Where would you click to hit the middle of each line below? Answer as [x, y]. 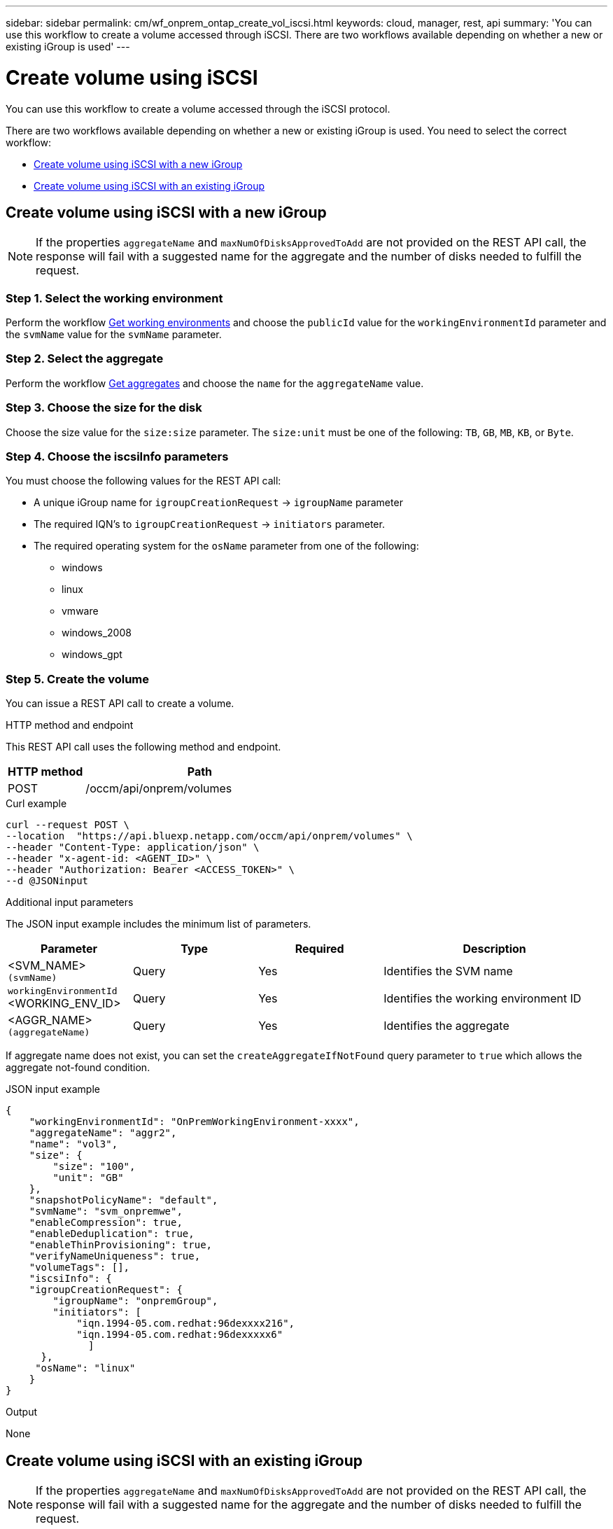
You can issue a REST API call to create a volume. [120, 704]
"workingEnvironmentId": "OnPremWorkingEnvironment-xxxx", [194, 1122]
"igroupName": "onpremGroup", [135, 1301]
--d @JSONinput [47, 881]
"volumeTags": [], [79, 1268]
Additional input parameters [70, 902]
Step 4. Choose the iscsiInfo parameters [117, 456]
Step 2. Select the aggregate [85, 359]
